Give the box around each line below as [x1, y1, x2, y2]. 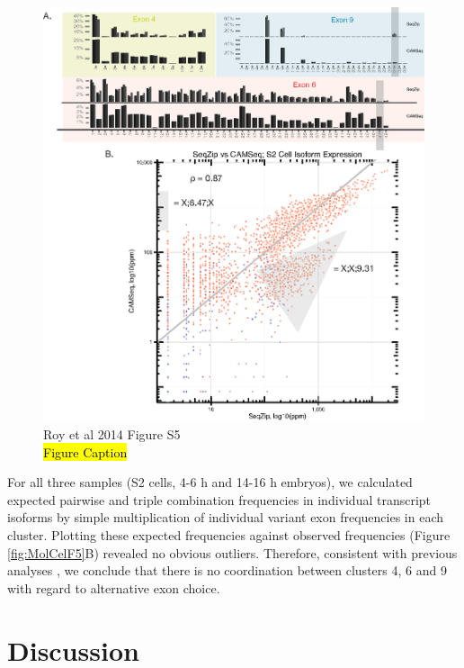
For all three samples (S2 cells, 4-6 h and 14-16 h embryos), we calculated [7, 473, 413, 492]
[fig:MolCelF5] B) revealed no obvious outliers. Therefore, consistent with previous [7, 543, 458, 562]
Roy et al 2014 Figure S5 [43, 425, 181, 443]
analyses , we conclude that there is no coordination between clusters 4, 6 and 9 [7, 561, 447, 580]
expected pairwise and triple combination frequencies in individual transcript [7, 490, 432, 509]
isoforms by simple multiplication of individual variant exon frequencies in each [7, 508, 444, 527]
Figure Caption [43, 442, 128, 461]
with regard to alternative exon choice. [7, 578, 220, 597]
